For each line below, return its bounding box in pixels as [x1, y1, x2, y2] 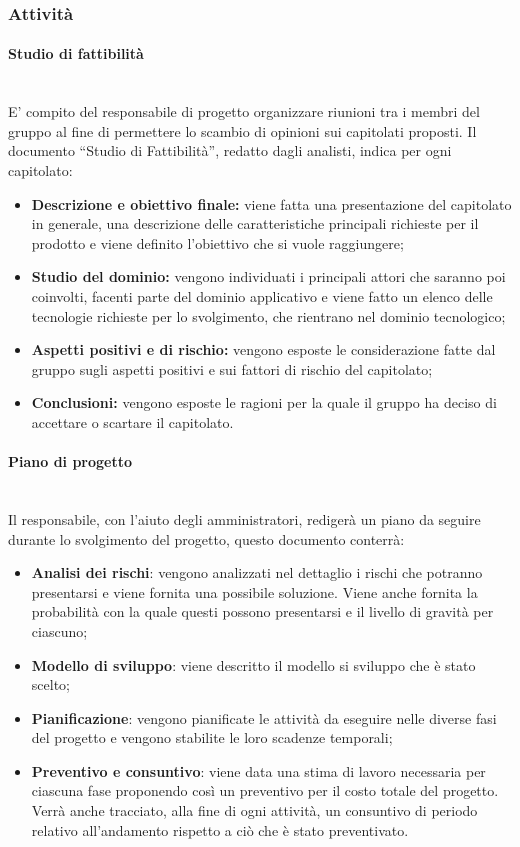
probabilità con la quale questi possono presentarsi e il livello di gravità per [31, 601, 494, 622]
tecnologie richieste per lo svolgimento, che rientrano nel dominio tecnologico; [31, 305, 506, 326]
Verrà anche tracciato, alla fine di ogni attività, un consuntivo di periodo [31, 800, 478, 821]
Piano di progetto [8, 451, 133, 472]
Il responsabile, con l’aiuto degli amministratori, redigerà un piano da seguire [8, 508, 481, 529]
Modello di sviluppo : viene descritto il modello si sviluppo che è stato [31, 654, 476, 675]
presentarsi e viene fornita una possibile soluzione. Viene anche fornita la [31, 581, 478, 602]
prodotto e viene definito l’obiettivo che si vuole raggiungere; [31, 232, 404, 253]
